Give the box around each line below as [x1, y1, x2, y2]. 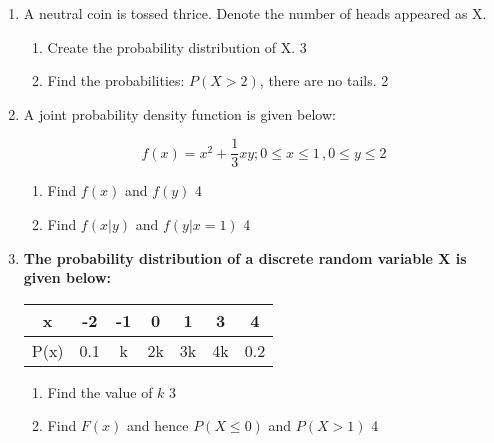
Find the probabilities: [47, 70, 185, 91]
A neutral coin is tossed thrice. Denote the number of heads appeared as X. [23, 3, 487, 23]
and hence [127, 415, 189, 436]
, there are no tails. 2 [259, 70, 389, 91]
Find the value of [47, 381, 153, 402]
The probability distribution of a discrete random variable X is [23, 247, 467, 268]
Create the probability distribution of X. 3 [47, 36, 307, 57]
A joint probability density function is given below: [23, 103, 336, 124]
